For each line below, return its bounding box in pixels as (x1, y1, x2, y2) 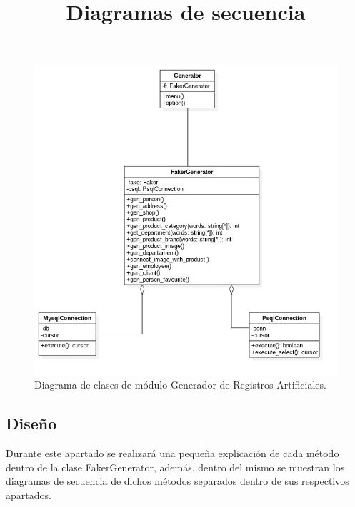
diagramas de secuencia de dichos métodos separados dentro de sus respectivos (6, 473, 349, 488)
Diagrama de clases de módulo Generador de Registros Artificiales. (34, 377, 326, 392)
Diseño (6, 412, 57, 434)
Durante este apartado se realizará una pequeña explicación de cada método (6, 446, 339, 461)
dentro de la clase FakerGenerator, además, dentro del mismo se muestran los (6, 459, 345, 474)
